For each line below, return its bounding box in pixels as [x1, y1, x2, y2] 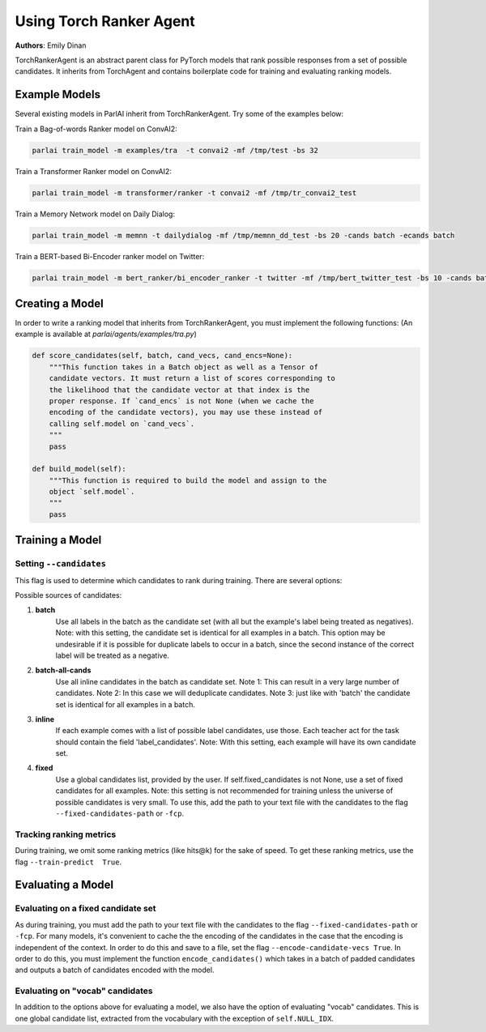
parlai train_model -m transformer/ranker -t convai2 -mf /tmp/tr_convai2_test [32, 188, 357, 198]
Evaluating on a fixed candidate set [15, 903, 157, 915]
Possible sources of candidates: [15, 591, 122, 599]
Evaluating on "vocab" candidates [15, 985, 153, 996]
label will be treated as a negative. [55, 650, 170, 660]
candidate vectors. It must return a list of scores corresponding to [49, 373, 336, 383]
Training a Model [15, 533, 102, 547]
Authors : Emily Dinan [15, 41, 87, 50]
